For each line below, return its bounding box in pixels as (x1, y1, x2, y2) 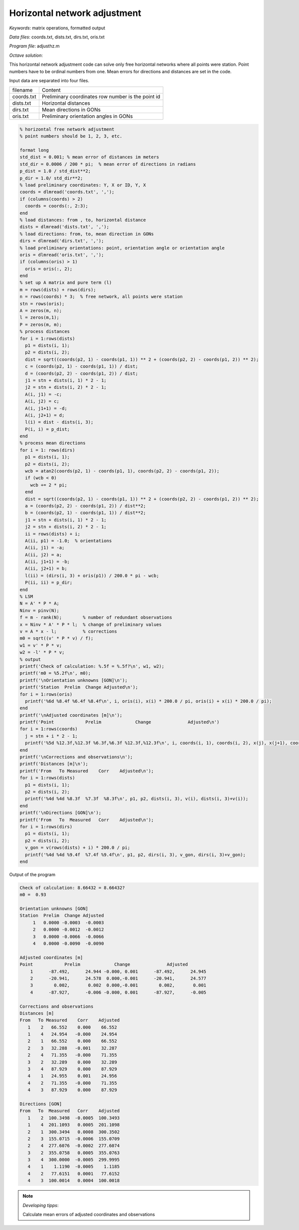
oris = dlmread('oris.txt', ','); (19, 252, 104, 258)
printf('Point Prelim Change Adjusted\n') (19, 719, 220, 725)
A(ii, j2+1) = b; (25, 566, 67, 572)
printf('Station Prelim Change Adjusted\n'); (19, 684, 138, 690)
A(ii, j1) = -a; (25, 545, 65, 551)
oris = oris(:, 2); (25, 266, 73, 272)
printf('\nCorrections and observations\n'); (19, 754, 133, 760)
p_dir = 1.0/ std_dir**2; (19, 175, 83, 181)
